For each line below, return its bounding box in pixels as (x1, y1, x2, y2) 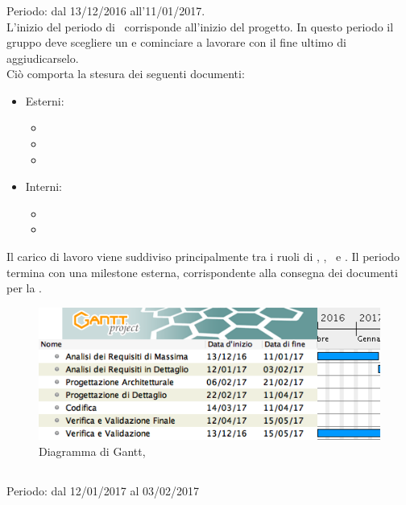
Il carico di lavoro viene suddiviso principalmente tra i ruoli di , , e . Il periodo (6, 248, 400, 265)
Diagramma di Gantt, (39, 442, 146, 459)
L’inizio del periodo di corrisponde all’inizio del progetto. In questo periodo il (6, 18, 394, 35)
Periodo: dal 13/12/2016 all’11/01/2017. (6, 2, 205, 19)
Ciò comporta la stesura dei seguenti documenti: (6, 65, 245, 82)
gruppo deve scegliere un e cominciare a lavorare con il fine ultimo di (6, 34, 346, 51)
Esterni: (25, 92, 64, 109)
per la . (6, 279, 42, 296)
